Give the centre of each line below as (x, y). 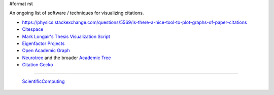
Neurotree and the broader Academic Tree (66, 58)
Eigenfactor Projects (43, 43)
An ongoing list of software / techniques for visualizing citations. (77, 13)
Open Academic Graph (46, 51)
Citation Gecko (38, 65)
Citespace (33, 29)
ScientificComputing (43, 81)
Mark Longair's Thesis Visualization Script (66, 36)
